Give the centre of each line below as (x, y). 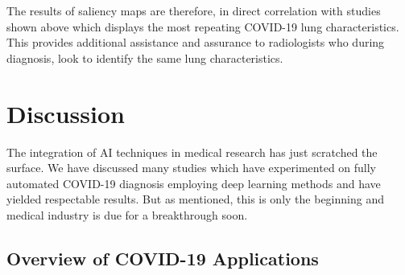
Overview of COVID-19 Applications (163, 258)
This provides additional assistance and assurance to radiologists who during (196, 42)
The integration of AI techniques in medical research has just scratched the (192, 152)
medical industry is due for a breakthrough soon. (127, 214)
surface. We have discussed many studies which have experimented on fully (192, 168)
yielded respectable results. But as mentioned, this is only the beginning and (195, 199)
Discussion (66, 113)
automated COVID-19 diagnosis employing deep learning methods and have (194, 183)
